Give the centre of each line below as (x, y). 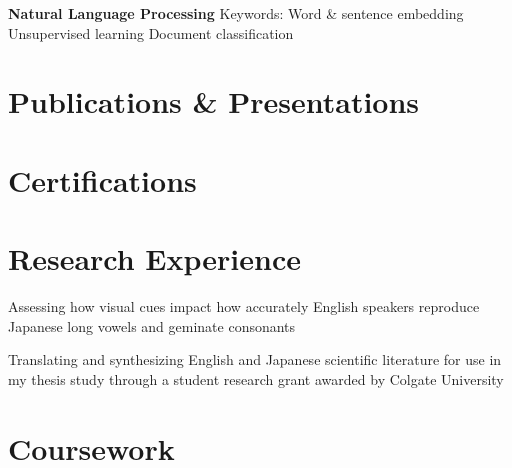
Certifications (102, 179)
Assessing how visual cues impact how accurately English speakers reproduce (244, 306)
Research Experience (154, 258)
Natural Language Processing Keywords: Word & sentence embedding (236, 13)
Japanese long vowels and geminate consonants (152, 325)
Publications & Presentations (214, 101)
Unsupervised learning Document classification (151, 32)
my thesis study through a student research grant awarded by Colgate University (256, 378)
